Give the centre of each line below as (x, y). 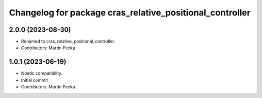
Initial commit (34, 80)
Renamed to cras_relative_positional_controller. (68, 42)
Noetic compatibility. (42, 73)
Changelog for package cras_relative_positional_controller (130, 13)
